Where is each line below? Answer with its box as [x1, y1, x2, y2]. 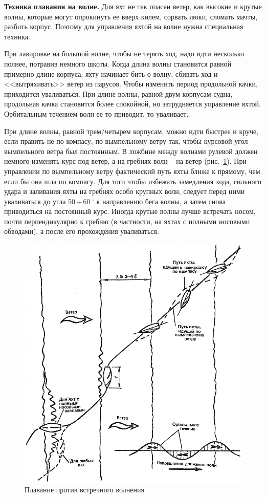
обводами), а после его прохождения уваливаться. [4, 226, 159, 236]
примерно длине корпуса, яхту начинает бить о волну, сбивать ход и [4, 68, 218, 79]
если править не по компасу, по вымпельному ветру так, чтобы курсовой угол [4, 136, 248, 146]
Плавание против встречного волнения [25, 484, 144, 495]
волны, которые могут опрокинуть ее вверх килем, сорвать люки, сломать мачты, [4, 11, 258, 21]
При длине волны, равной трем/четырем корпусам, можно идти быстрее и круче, [4, 125, 259, 136]
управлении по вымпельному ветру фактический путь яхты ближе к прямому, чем [4, 165, 260, 176]
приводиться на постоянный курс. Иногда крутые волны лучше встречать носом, [4, 206, 256, 216]
